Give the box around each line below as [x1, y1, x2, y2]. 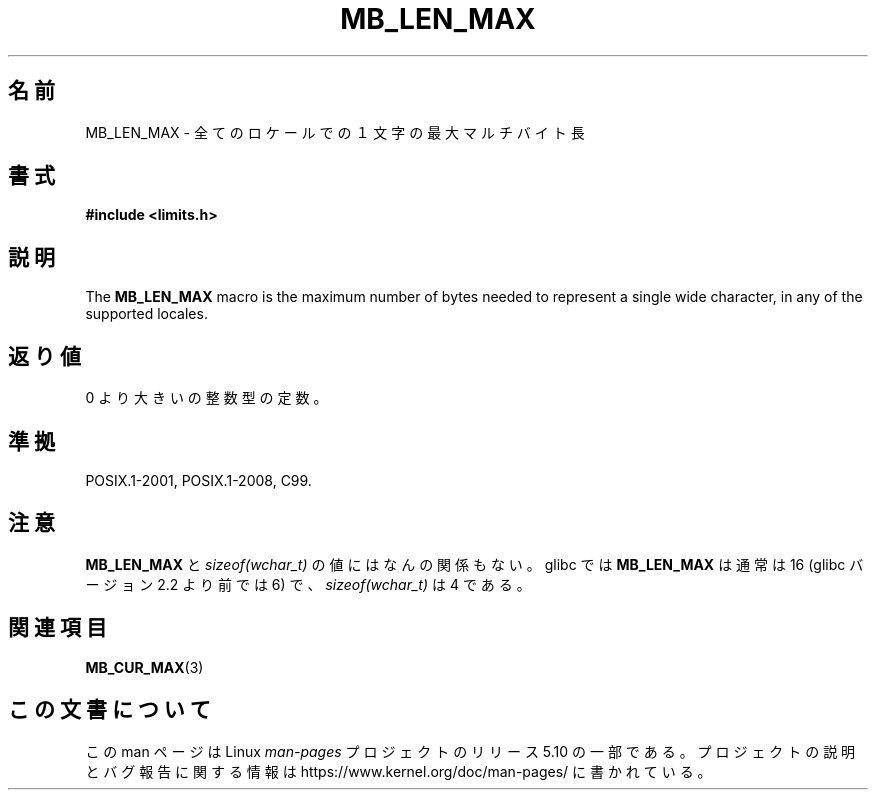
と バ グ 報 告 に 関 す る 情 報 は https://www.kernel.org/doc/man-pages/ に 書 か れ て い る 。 [85, 762, 712, 780]
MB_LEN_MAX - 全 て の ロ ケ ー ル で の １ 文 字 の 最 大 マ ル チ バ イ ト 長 [85, 123, 585, 141]
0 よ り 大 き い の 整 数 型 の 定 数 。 [85, 389, 328, 407]
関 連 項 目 [8, 615, 107, 641]
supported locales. [85, 305, 208, 323]
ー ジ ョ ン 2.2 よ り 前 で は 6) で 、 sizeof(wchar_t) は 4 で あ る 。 [85, 575, 531, 593]
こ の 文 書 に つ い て [8, 697, 211, 723]
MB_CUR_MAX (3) [85, 658, 204, 676]
